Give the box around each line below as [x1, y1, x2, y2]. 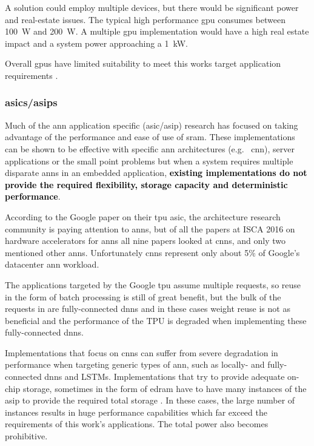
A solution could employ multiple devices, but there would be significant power [5, 1, 299, 13]
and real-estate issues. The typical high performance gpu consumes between [5, 13, 286, 25]
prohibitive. [5, 430, 48, 442]
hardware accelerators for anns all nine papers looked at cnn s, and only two [5, 234, 286, 247]
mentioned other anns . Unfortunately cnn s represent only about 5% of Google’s [5, 246, 300, 258]
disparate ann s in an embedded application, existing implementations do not [5, 166, 307, 179]
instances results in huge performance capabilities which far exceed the [5, 405, 267, 418]
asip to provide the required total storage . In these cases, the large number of [5, 394, 295, 407]
